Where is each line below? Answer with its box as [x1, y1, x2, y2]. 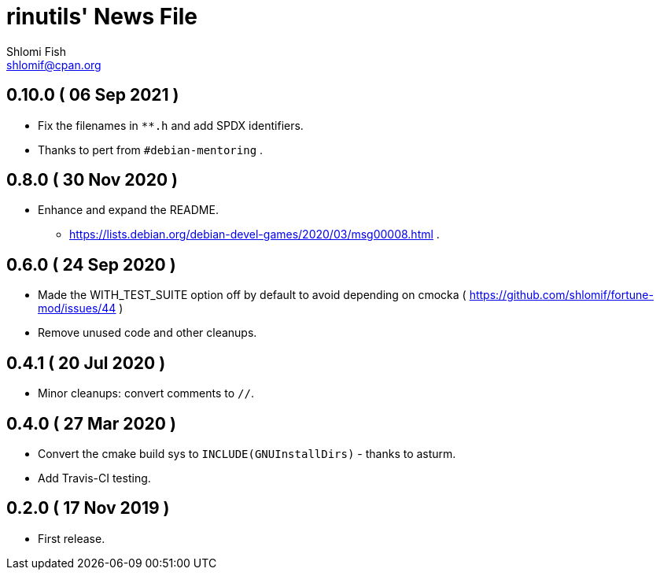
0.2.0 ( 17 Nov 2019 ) [6, 498, 170, 519]
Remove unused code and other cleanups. [38, 326, 257, 340]
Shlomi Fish [6, 44, 66, 58]
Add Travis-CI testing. [38, 471, 151, 485]
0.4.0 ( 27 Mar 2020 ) [6, 413, 176, 434]
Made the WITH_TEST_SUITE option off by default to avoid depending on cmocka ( [38, 288, 466, 302]
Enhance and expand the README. [38, 203, 219, 217]
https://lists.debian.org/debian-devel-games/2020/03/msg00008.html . [69, 227, 440, 242]
